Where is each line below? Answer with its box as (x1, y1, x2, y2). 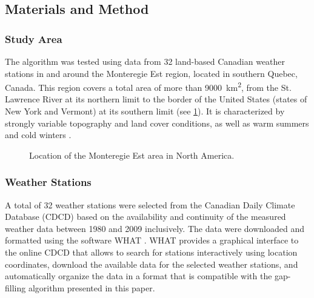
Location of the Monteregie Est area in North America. (29, 148, 235, 161)
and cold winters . (5, 128, 72, 141)
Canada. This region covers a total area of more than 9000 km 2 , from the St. (5, 79, 292, 93)
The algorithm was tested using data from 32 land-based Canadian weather (5, 55, 286, 67)
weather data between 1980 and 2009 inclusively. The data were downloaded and (5, 222, 305, 234)
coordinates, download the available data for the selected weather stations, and (5, 257, 298, 270)
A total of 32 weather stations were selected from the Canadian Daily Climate (5, 198, 295, 211)
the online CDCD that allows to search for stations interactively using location (5, 246, 298, 258)
